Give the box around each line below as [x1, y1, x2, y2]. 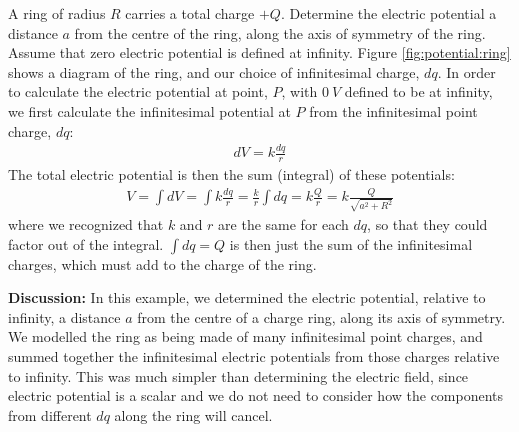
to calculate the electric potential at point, [8, 81, 268, 102]
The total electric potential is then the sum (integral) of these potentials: [8, 164, 455, 185]
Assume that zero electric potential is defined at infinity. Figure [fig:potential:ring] [8, 42, 511, 63]
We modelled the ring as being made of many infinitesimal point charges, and [8, 326, 483, 347]
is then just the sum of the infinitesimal [229, 233, 473, 254]
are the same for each [218, 213, 349, 234]
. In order [437, 61, 496, 82]
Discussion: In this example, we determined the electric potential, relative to [8, 287, 486, 308]
